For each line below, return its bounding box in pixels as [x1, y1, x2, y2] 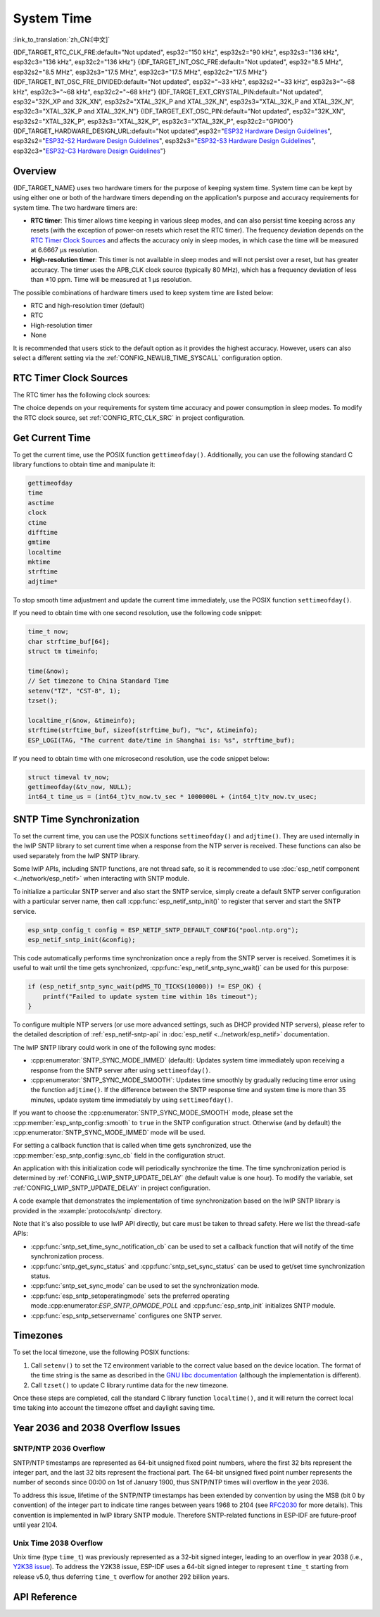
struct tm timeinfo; [27, 648, 99, 655]
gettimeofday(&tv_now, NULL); [27, 783, 132, 791]
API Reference [13, 1591, 77, 1603]
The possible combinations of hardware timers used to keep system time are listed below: [13, 288, 274, 297]
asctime [27, 499, 54, 507]
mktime [27, 558, 51, 566]
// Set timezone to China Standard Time [27, 677, 169, 685]
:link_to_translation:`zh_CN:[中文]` [13, 35, 110, 44]
